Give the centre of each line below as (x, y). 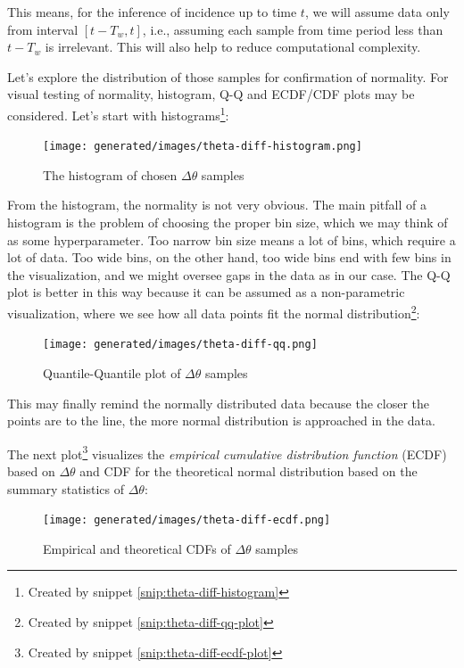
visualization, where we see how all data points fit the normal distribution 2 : (214, 312)
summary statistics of (66, 488)
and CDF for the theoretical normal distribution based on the (249, 470)
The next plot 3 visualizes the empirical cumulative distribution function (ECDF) (227, 452)
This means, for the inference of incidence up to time (152, 12)
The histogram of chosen (110, 174)
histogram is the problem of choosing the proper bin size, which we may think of (228, 223)
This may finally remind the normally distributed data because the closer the (218, 403)
